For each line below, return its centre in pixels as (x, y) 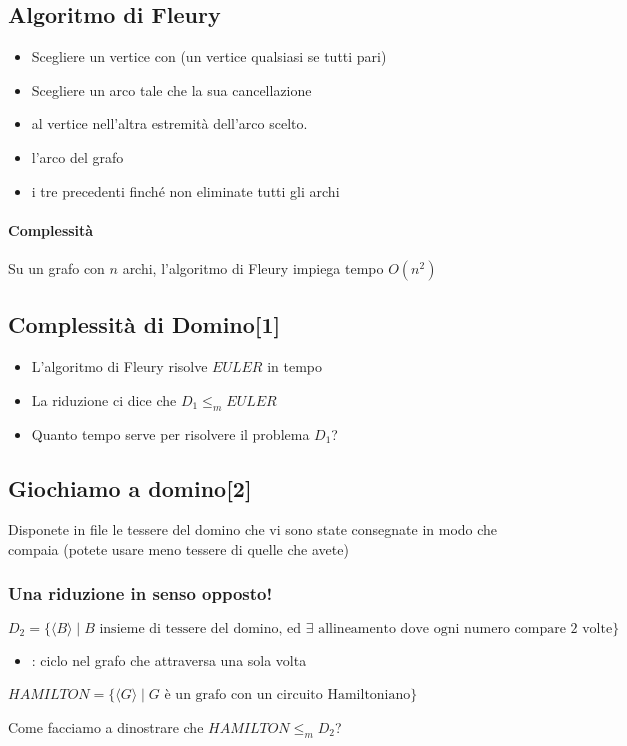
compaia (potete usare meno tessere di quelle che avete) (178, 548)
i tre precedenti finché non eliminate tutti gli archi (185, 190)
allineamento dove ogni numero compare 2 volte (465, 628)
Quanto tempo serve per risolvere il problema (170, 433)
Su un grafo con (56, 267)
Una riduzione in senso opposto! (140, 593)
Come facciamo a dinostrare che (106, 726)
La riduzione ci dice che (104, 399)
